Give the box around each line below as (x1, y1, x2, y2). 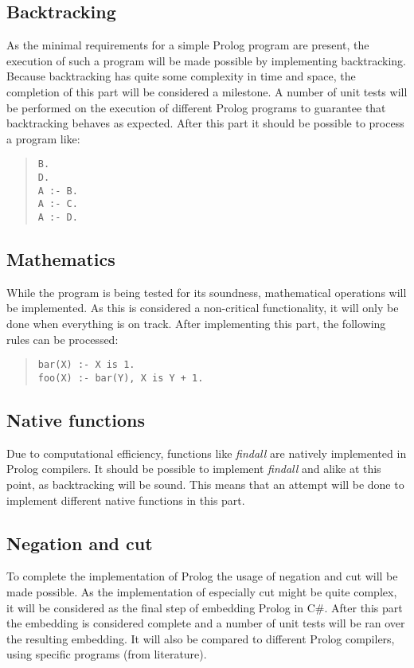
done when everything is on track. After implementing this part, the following (6, 315, 386, 332)
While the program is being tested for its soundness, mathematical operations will (6, 283, 407, 300)
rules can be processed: (6, 330, 119, 347)
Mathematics (6, 247, 115, 271)
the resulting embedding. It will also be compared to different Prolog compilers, (6, 630, 395, 647)
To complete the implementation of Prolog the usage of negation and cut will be (6, 568, 398, 584)
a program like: (6, 130, 80, 146)
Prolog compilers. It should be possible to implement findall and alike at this (6, 460, 381, 477)
